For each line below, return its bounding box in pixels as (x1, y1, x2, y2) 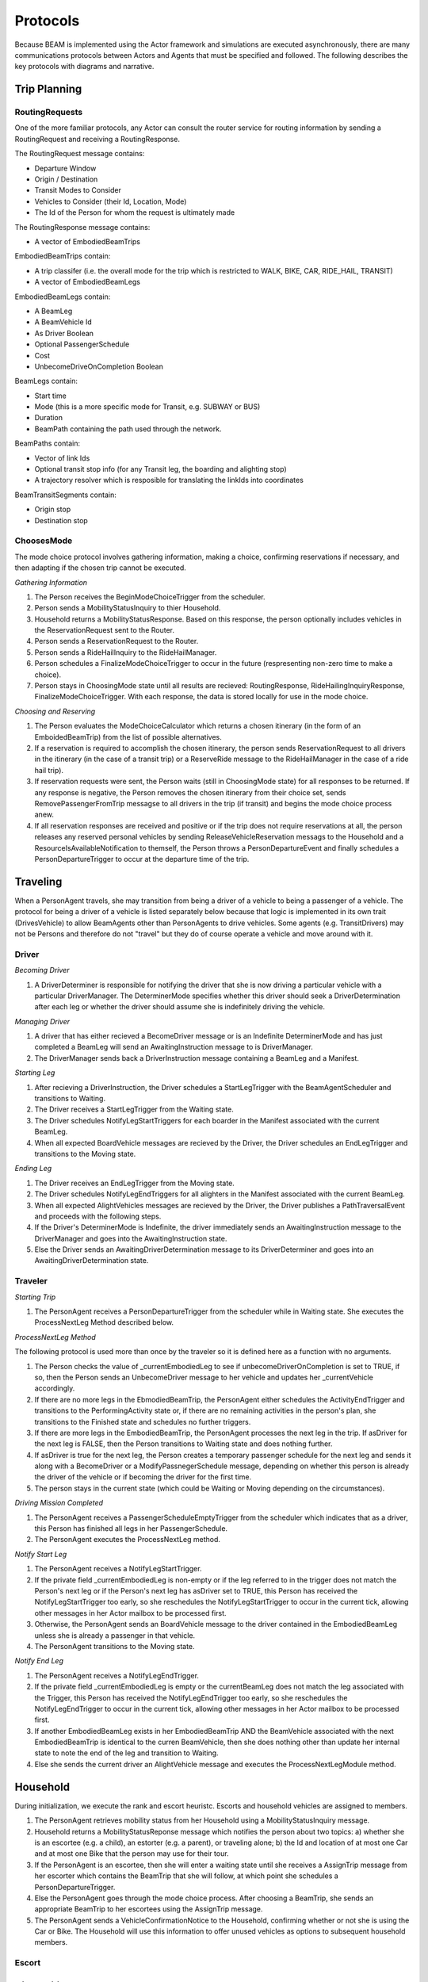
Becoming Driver (14, 966, 70, 975)
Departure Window (34, 163, 97, 173)
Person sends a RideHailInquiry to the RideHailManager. (34, 647, 217, 657)
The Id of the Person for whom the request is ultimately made (34, 208, 235, 217)
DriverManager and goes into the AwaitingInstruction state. (34, 1234, 227, 1243)
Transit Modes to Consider (34, 186, 122, 195)
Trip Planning (14, 82, 82, 96)
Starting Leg (14, 1068, 55, 1077)
